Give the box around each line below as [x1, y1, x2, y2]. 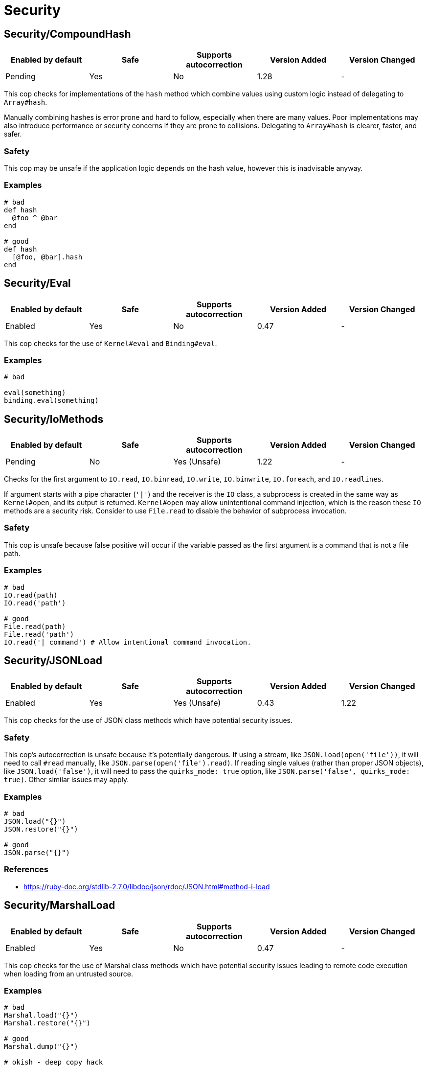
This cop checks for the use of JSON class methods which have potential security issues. [4, 716, 292, 725]
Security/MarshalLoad [4, 899, 115, 912]
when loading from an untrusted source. [4, 969, 134, 978]
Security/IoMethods [4, 413, 104, 425]
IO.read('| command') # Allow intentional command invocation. [4, 638, 251, 646]
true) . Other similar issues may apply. [4, 775, 129, 784]
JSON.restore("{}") [4, 825, 78, 833]
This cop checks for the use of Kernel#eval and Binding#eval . [4, 339, 217, 348]
